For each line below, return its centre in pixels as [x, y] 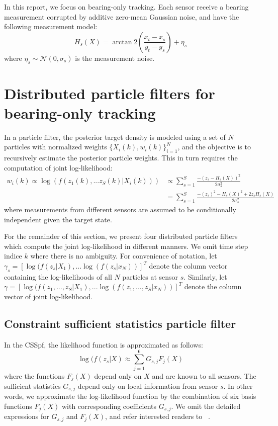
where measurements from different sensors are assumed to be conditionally [120, 209]
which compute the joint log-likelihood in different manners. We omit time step [126, 246]
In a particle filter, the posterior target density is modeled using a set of [115, 137]
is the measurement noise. [115, 58]
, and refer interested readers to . [158, 416]
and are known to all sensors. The [204, 375]
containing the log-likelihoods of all [58, 276]
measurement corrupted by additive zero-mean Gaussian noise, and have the [122, 16]
